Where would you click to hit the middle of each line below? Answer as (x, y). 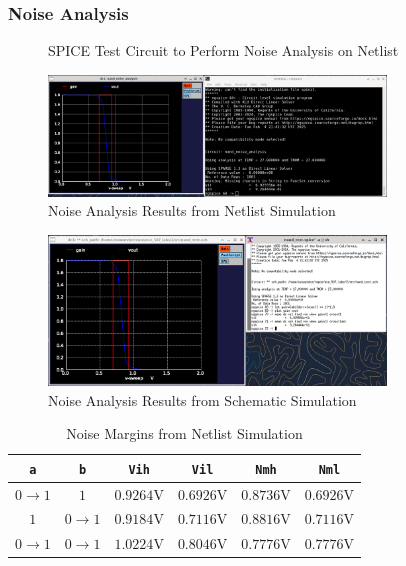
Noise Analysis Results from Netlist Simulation (192, 210)
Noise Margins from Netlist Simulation (184, 433)
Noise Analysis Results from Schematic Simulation (202, 399)
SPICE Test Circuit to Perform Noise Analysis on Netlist (223, 50)
